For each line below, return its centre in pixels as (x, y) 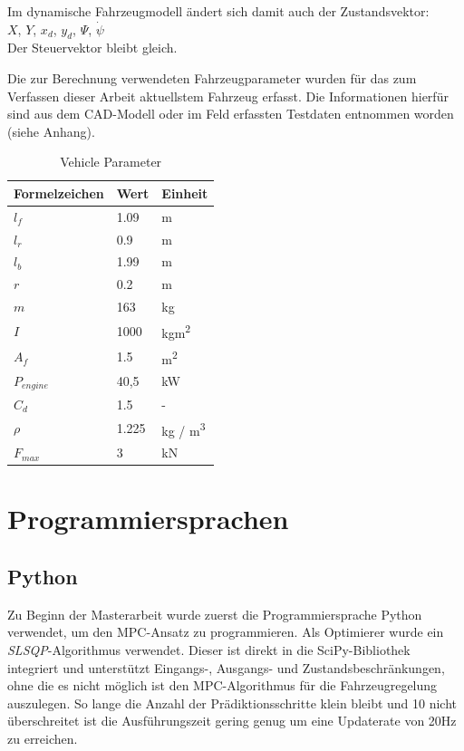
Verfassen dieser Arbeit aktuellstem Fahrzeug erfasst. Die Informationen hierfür (228, 96)
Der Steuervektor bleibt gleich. (92, 48)
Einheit (185, 193)
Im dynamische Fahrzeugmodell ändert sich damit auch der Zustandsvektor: (218, 11)
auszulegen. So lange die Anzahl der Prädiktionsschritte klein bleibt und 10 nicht (232, 703)
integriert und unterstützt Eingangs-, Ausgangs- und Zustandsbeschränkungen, (226, 667)
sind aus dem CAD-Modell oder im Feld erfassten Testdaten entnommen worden (231, 114)
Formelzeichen (59, 193)
